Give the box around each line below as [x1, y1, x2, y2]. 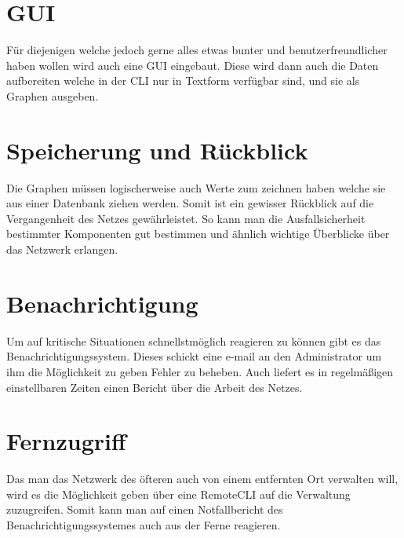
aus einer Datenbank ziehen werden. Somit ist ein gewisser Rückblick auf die [6, 195, 374, 211]
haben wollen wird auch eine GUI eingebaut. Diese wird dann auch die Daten [6, 57, 379, 73]
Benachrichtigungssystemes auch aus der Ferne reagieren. [6, 517, 281, 533]
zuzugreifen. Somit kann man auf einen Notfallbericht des [6, 501, 283, 518]
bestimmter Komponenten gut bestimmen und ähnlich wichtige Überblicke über [6, 225, 390, 242]
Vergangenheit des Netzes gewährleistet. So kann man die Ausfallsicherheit [6, 210, 366, 226]
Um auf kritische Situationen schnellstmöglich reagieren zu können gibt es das [6, 332, 381, 349]
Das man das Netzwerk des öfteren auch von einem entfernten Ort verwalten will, [6, 470, 399, 487]
